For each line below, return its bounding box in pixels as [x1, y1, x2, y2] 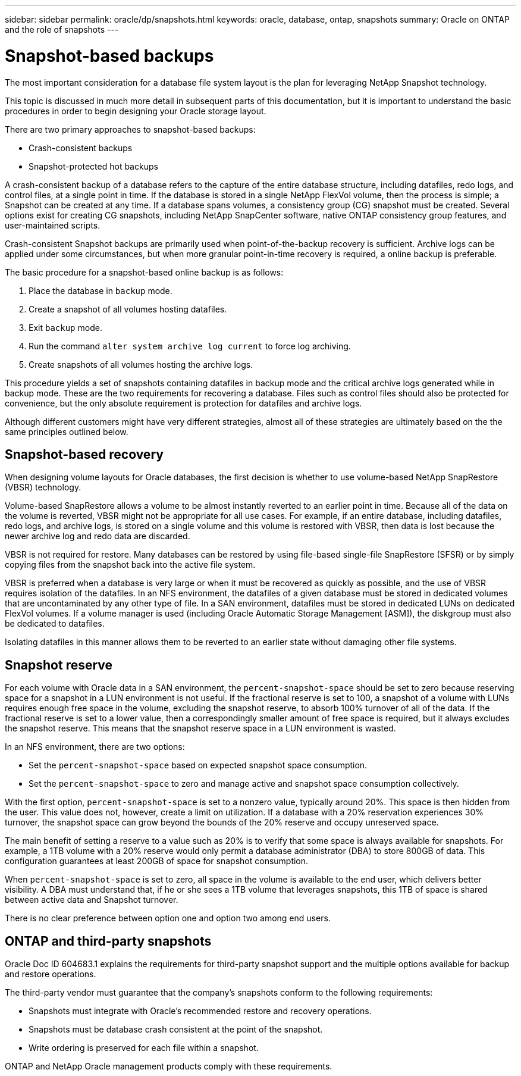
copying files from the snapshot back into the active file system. [5, 559, 256, 570]
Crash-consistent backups [29, 142, 133, 153]
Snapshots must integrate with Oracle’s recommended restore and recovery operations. [29, 1006, 372, 1016]
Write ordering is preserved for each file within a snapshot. [29, 1043, 259, 1053]
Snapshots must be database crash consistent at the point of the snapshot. [29, 1024, 323, 1035]
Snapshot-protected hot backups [29, 161, 158, 171]
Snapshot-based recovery [5, 446, 164, 462]
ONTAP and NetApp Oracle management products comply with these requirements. [5, 1061, 332, 1072]
